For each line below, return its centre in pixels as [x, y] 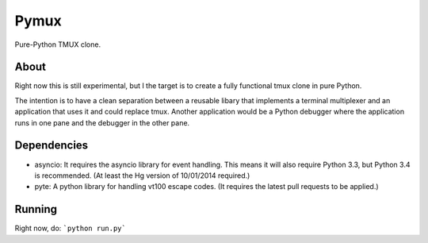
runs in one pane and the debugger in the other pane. [102, 122]
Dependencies [52, 146]
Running [36, 209]
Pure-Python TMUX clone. [58, 44]
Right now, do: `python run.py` [70, 228]
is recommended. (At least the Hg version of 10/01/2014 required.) [142, 175]
